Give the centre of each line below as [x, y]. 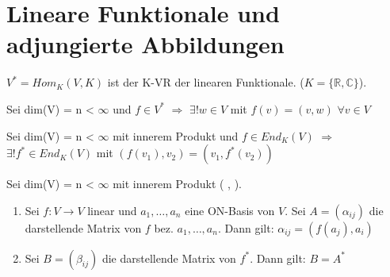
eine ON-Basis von [230, 210]
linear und [112, 210]
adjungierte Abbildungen [145, 44]
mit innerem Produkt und [176, 135]
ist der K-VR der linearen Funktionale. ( [206, 82]
